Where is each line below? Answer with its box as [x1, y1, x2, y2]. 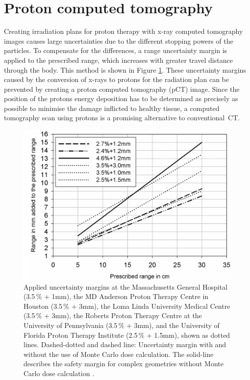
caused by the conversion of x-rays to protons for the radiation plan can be [4, 74, 229, 84]
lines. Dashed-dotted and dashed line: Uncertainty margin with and [24, 339, 226, 350]
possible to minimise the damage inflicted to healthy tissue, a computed [4, 103, 220, 113]
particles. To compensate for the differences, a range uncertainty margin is [4, 45, 227, 55]
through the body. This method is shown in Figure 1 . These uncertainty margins [4, 64, 246, 75]
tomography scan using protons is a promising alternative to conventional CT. [4, 112, 240, 123]
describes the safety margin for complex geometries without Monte [24, 358, 224, 369]
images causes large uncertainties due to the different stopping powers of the [4, 35, 233, 46]
